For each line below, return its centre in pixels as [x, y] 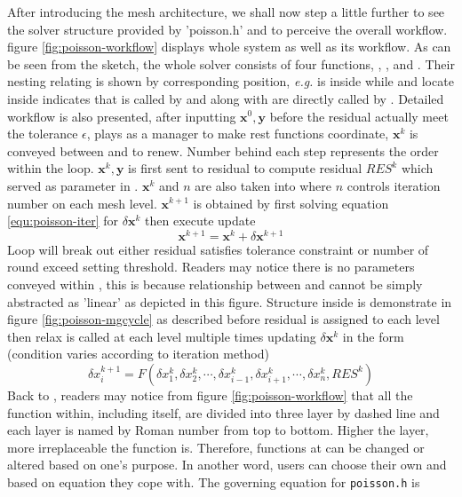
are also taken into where [263, 185]
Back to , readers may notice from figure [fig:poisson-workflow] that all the [210, 394]
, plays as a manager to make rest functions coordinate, [238, 134]
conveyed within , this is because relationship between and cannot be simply [215, 284]
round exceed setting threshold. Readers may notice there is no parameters [211, 267]
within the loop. [51, 168]
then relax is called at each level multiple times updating [162, 336]
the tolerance [43, 134]
